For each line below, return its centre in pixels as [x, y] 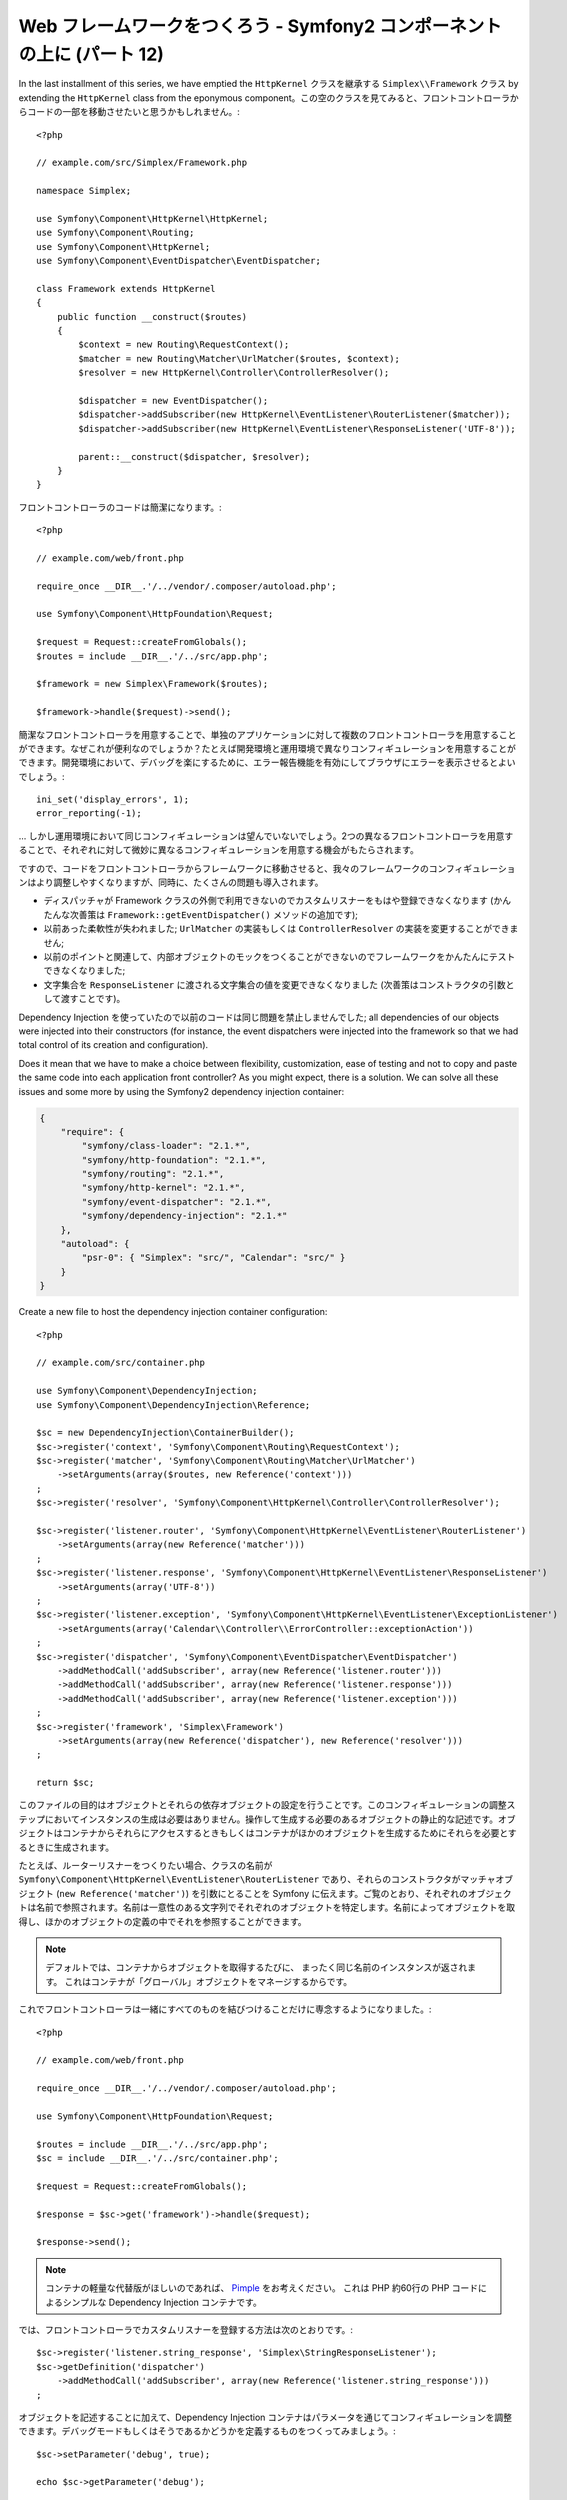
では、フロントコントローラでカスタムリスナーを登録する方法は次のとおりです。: [186, 2329]
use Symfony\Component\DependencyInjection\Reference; [173, 1404]
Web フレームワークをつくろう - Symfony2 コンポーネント [260, 26]
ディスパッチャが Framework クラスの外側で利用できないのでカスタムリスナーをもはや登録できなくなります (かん [277, 901]
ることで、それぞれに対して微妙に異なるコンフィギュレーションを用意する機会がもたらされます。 [218, 850]
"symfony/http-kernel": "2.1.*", [163, 1188]
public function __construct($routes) [152, 316]
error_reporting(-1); [89, 813]
